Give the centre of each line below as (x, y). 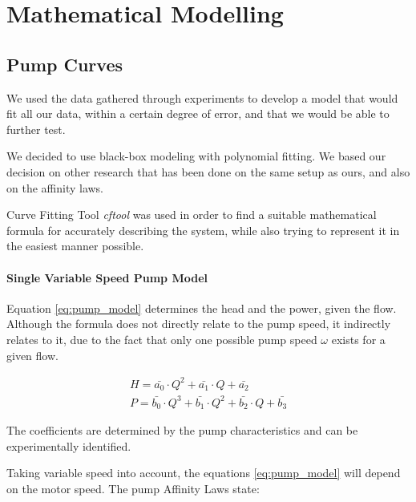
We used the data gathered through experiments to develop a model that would (202, 97)
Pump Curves (65, 64)
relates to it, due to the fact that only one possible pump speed (162, 339)
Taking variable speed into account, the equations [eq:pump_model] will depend (204, 473)
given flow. (32, 355)
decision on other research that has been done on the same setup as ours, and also (208, 171)
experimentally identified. (69, 445)
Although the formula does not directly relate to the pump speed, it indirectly (199, 324)
